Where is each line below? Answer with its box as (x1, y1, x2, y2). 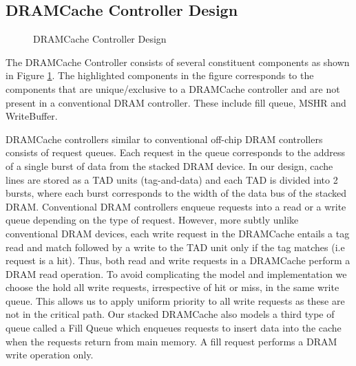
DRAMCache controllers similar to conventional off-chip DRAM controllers (6, 131, 323, 146)
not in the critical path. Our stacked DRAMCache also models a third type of (6, 307, 335, 321)
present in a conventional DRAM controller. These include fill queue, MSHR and (6, 95, 346, 109)
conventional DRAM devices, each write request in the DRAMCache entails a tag (6, 226, 350, 240)
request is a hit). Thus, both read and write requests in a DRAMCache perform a (6, 253, 350, 268)
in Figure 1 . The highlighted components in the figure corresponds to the (6, 68, 314, 83)
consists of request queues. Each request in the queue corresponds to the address (6, 145, 346, 160)
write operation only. (6, 347, 94, 362)
